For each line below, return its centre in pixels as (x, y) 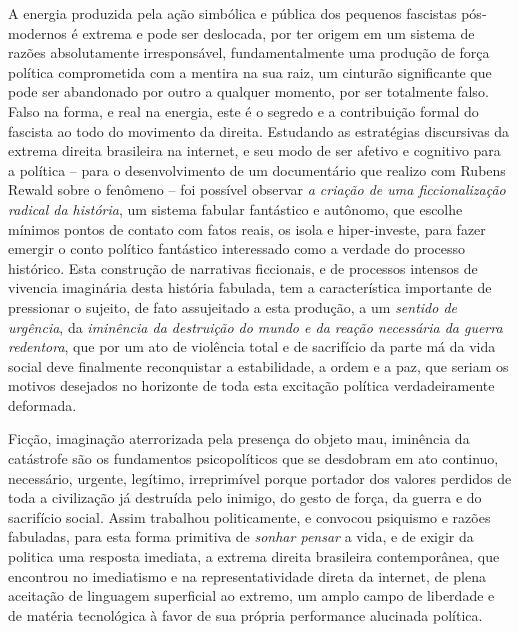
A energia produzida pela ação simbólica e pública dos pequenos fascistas (232, 13)
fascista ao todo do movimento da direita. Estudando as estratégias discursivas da (259, 130)
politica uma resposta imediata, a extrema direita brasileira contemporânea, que (254, 556)
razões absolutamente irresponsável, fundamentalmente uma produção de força (249, 52)
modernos (37, 32)
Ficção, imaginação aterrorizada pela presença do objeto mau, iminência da (239, 438)
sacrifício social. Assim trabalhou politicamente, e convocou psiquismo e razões (249, 516)
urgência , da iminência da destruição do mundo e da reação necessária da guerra (255, 326)
